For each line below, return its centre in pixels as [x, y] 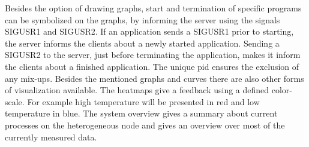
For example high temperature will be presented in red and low [143, 101]
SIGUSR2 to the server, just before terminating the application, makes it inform [153, 55]
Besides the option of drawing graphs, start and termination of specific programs [153, 8]
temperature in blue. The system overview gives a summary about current [141, 113]
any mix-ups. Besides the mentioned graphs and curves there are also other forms [154, 78]
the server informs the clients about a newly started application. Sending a [142, 43]
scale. [15, 101]
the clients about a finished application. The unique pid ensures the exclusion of [152, 66]
